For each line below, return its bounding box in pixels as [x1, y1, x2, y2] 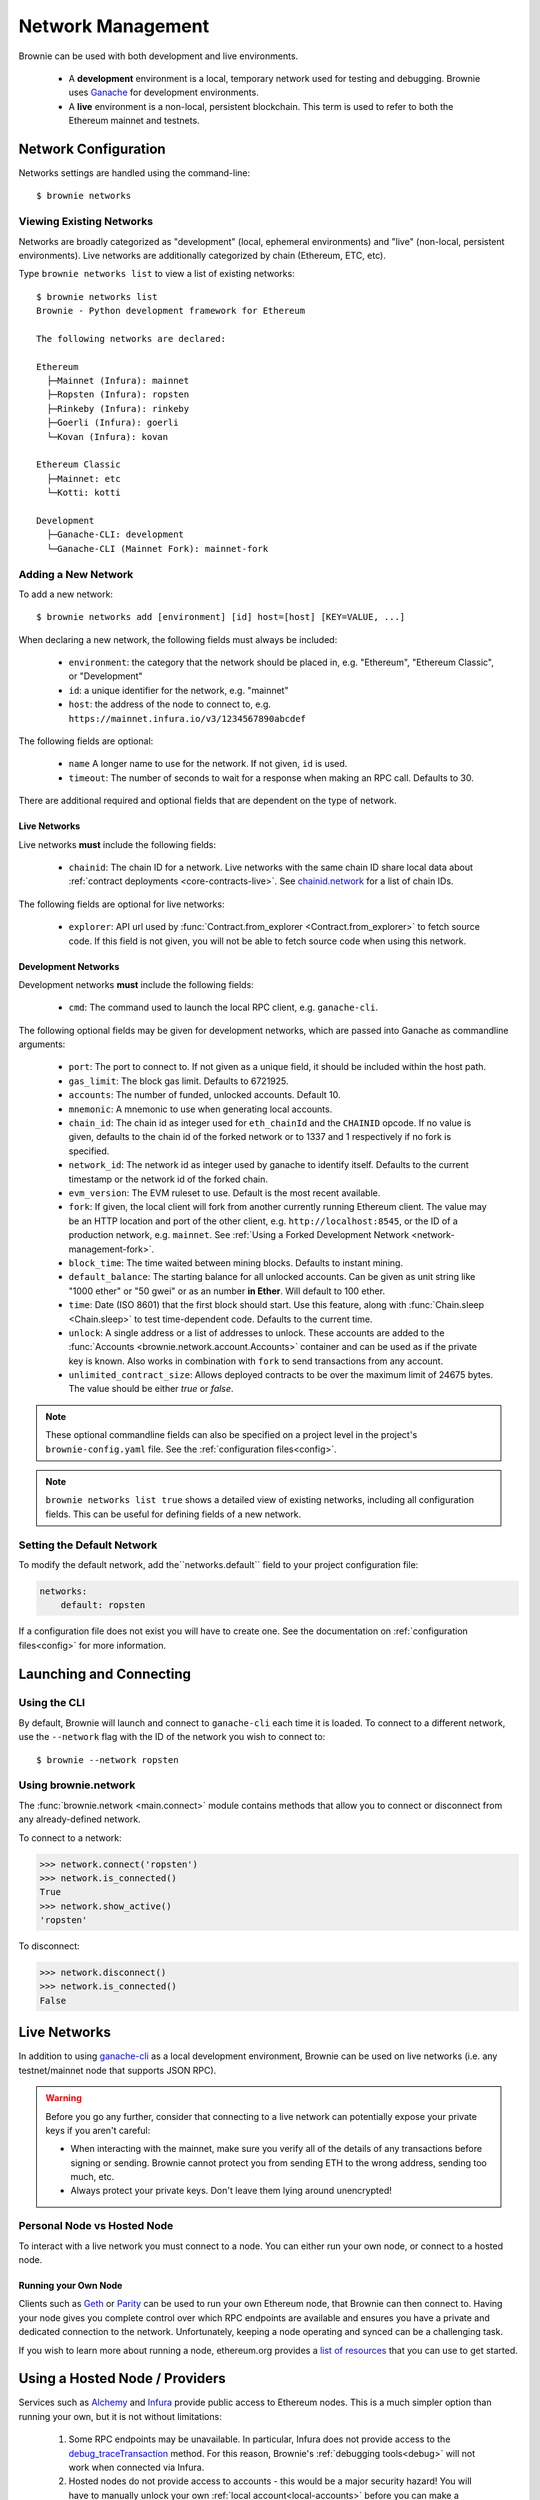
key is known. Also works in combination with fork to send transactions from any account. [68, 1355, 444, 1367]
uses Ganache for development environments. [68, 86, 259, 99]
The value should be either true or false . [68, 1383, 234, 1395]
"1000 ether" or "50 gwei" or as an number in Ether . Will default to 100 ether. [68, 1285, 385, 1297]
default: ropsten [60, 1600, 146, 1611]
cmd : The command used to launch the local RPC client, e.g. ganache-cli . [68, 1001, 379, 1014]
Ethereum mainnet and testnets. [68, 115, 200, 127]
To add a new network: [18, 588, 114, 600]
